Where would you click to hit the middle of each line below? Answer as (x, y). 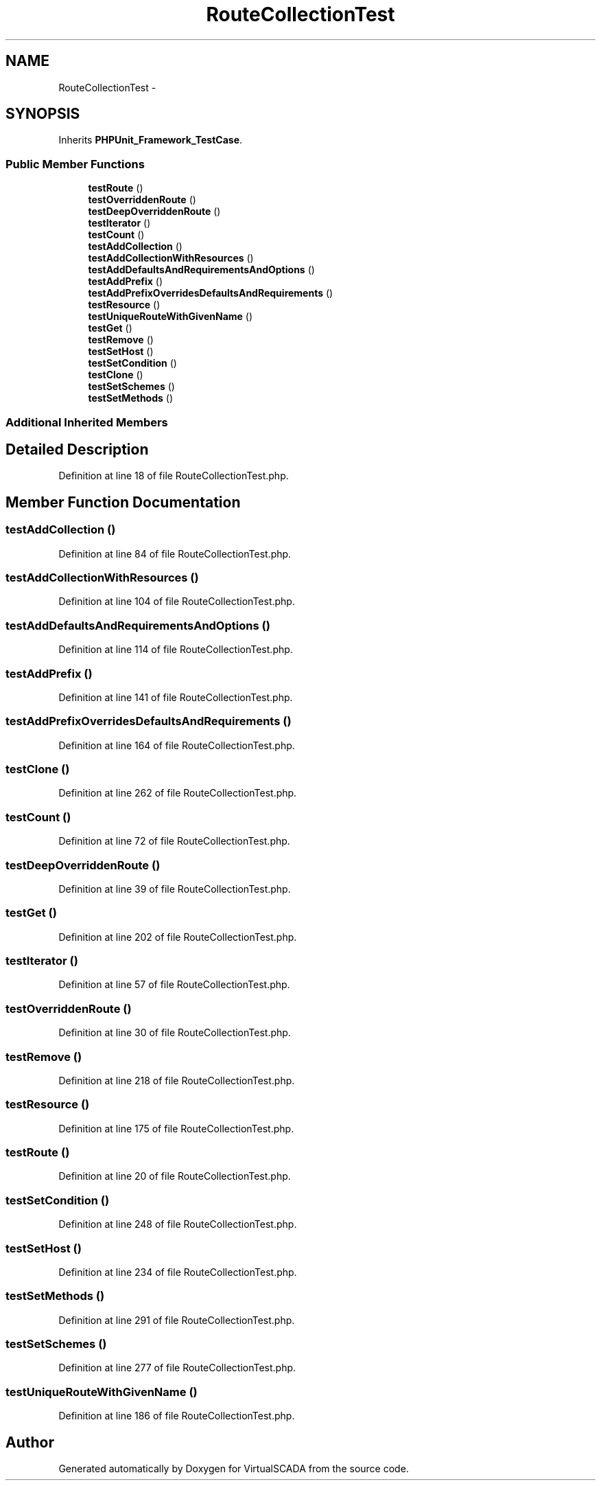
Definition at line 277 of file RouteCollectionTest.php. (177, 1368)
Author (30, 1442)
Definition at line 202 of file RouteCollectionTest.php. (178, 937)
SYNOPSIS (43, 114)
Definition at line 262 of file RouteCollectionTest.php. (178, 793)
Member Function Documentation (123, 502)
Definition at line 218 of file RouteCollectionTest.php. (177, 1080)
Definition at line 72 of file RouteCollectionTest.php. (174, 841)
